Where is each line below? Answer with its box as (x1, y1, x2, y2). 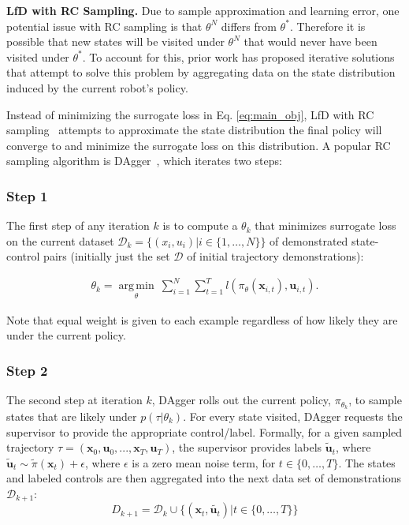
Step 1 (6, 186, 48, 205)
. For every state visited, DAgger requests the (183, 407, 403, 424)
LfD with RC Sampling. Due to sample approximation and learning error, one (6, 2, 400, 18)
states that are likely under (6, 407, 137, 424)
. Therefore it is (289, 17, 366, 34)
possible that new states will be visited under (6, 33, 225, 50)
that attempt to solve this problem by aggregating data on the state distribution (6, 64, 396, 81)
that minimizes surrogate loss (255, 217, 396, 234)
